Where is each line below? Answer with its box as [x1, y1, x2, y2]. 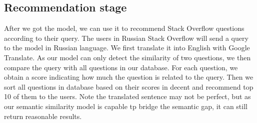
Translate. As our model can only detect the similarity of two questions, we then [4, 52, 251, 62]
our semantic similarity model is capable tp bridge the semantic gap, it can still [4, 101, 247, 111]
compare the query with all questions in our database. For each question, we [4, 62, 238, 72]
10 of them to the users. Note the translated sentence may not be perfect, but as [4, 91, 251, 102]
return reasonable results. [4, 111, 82, 121]
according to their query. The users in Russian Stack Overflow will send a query [4, 32, 248, 43]
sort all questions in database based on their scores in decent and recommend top [4, 81, 253, 92]
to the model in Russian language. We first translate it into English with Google [4, 42, 250, 53]
